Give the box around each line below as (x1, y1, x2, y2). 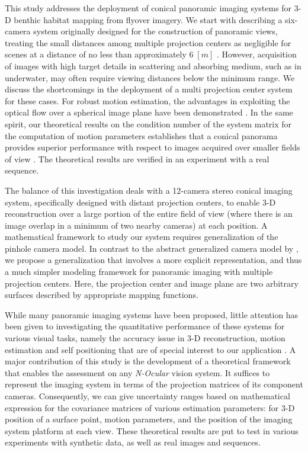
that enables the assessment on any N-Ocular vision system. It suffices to (5, 366, 270, 379)
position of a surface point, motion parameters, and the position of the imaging (5, 413, 293, 425)
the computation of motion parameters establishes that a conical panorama (5, 129, 278, 142)
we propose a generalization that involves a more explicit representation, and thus (5, 254, 302, 266)
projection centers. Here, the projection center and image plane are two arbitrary (5, 277, 299, 289)
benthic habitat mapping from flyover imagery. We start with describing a (14, 13, 283, 25)
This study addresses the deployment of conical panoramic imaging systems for (5, 2, 292, 14)
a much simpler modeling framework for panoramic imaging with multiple (5, 265, 273, 278)
